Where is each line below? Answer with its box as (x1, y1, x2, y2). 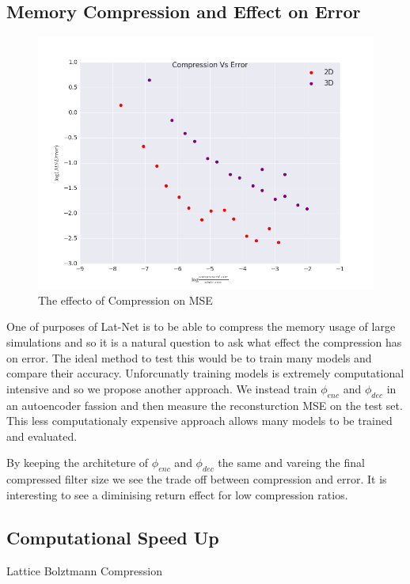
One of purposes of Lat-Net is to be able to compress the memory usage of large (6, 318, 396, 335)
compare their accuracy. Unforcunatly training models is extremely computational (6, 365, 404, 381)
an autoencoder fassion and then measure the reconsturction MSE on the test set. (6, 396, 403, 413)
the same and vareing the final (218, 454, 365, 471)
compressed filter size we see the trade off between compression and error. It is (6, 471, 387, 487)
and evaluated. (6, 427, 78, 444)
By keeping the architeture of (6, 454, 149, 471)
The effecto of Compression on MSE (38, 291, 213, 308)
